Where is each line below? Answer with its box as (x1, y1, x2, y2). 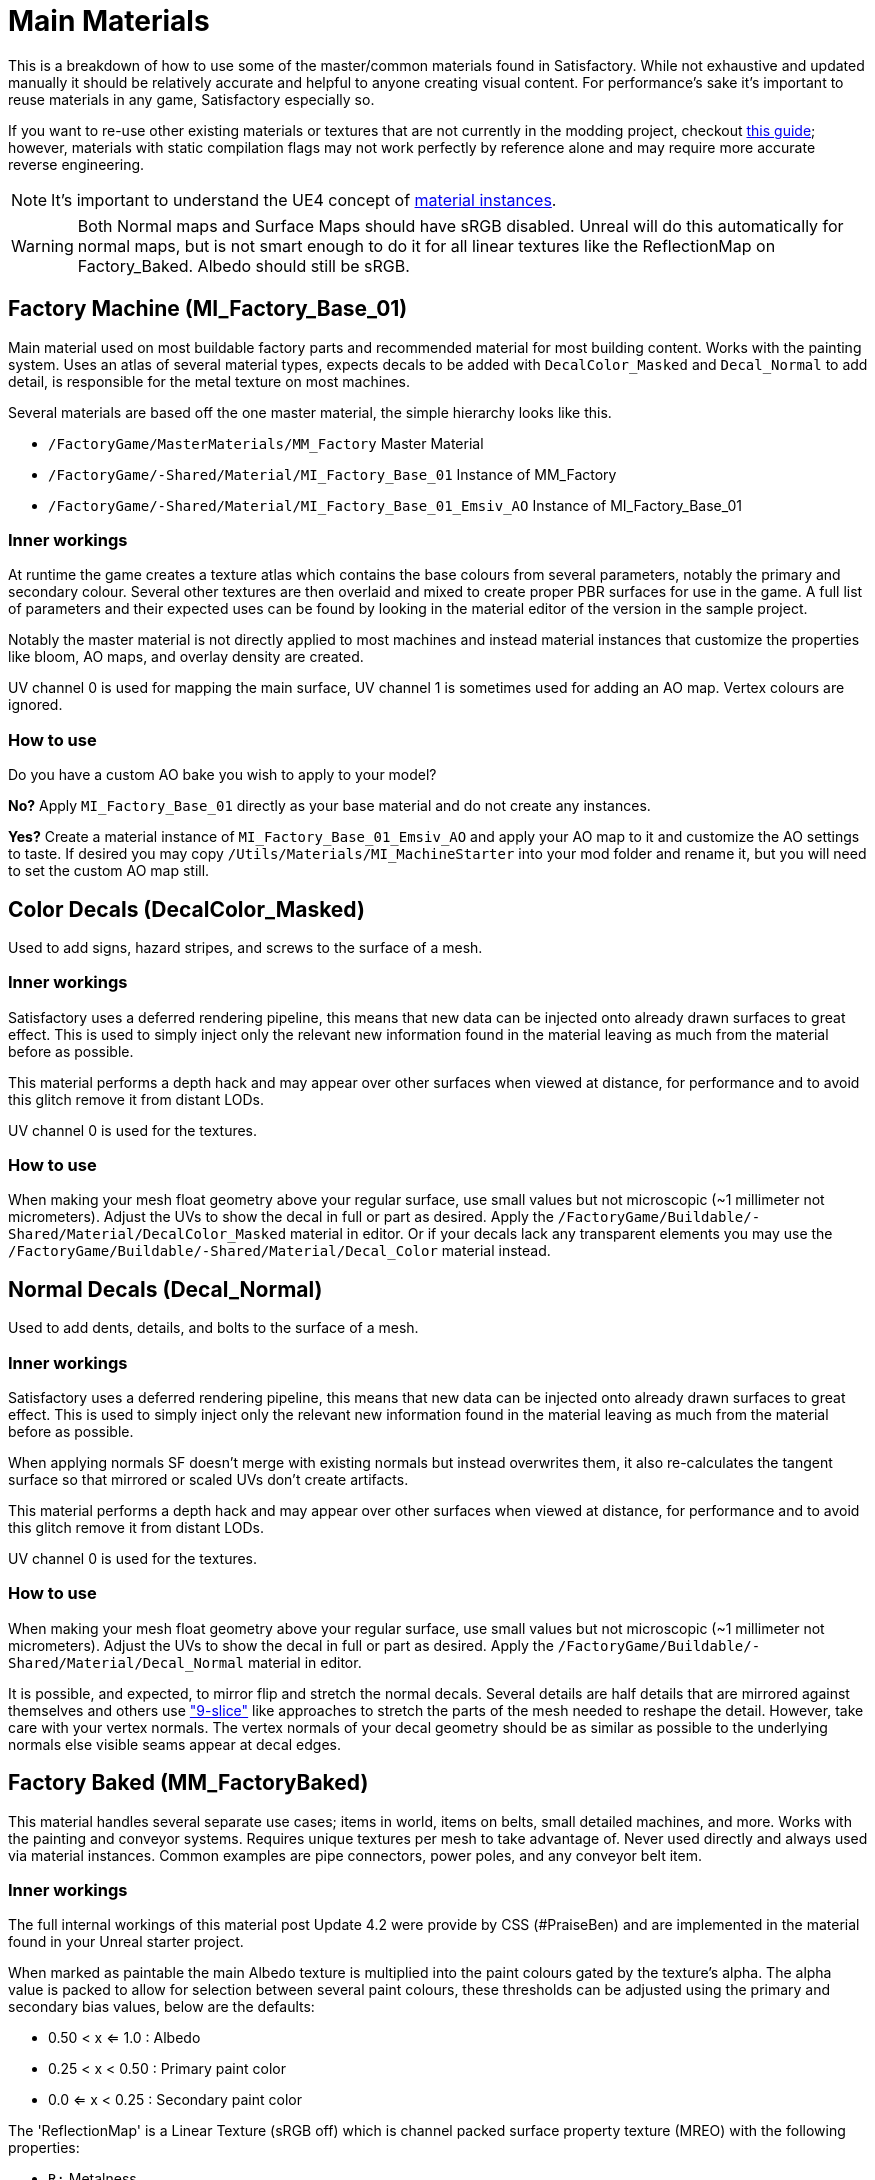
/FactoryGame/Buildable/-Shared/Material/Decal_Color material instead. (8, 1242, 551, 1260)
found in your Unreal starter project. (8, 1933, 244, 1951)
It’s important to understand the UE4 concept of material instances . (51, 189, 557, 210)
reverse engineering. (8, 155, 145, 173)
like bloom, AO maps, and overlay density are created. (8, 648, 364, 666)
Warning (11, 235, 74, 256)
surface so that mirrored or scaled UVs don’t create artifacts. (8, 1471, 409, 1489)
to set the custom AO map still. (8, 862, 210, 880)
